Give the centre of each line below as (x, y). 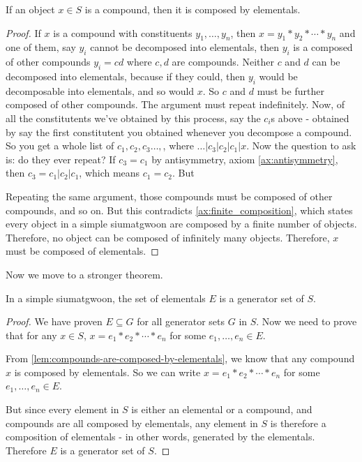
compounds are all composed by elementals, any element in (132, 423)
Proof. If (23, 32)
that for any (31, 335)
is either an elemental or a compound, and (222, 409)
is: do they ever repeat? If (61, 159)
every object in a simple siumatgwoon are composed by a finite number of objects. (181, 224)
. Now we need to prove (307, 321)
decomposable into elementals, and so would (100, 90)
